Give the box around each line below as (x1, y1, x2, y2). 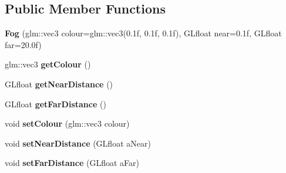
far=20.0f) (5, 38, 42, 50)
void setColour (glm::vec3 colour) (5, 117, 130, 130)
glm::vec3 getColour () (5, 58, 91, 70)
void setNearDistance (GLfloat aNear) (5, 137, 151, 149)
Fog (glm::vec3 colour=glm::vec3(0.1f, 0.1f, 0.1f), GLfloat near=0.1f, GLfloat (5, 27, 282, 39)
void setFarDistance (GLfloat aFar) (5, 157, 139, 169)
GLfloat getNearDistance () (5, 77, 113, 90)
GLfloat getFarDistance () (5, 97, 106, 110)
